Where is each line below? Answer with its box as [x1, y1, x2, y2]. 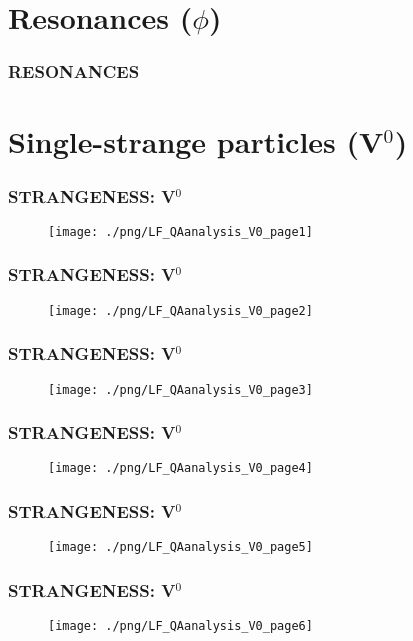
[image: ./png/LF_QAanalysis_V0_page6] [48, 619, 313, 634]
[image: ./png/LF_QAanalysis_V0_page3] [48, 382, 313, 397]
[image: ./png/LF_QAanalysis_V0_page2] [48, 303, 313, 318]
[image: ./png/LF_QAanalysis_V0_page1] [48, 224, 313, 239]
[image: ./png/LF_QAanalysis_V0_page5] [48, 540, 313, 555]
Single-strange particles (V [8, 121, 384, 162]
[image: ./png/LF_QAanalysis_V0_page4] [48, 461, 313, 476]
